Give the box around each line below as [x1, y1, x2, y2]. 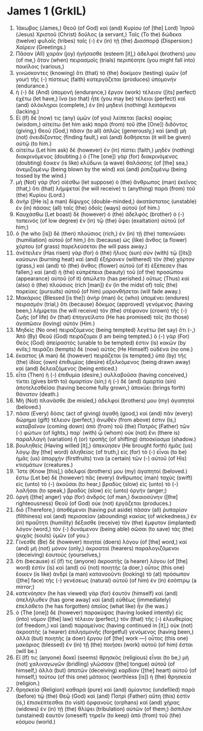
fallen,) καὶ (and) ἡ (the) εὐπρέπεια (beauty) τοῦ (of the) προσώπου [15, 268, 184, 276]
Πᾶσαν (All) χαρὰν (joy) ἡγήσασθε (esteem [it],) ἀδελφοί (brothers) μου [15, 50, 196, 57]
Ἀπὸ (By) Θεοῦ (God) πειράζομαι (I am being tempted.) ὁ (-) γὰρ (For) [15, 333, 190, 340]
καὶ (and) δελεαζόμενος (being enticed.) [15, 365, 118, 372]
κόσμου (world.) [15, 718, 56, 725]
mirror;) [15, 583, 35, 590]
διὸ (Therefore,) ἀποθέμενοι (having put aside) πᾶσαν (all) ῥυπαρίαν [15, 506, 188, 513]
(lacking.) [15, 108, 40, 115]
